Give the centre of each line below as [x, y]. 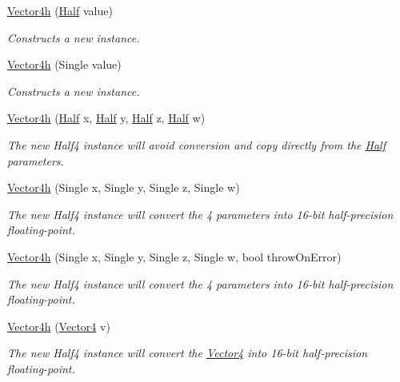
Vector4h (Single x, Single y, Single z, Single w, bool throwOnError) [174, 256]
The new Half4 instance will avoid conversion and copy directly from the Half [196, 144]
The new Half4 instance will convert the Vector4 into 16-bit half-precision [188, 353]
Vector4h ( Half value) [60, 10]
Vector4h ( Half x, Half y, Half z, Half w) [106, 118]
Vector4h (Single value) [64, 64]
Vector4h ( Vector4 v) [59, 326]
